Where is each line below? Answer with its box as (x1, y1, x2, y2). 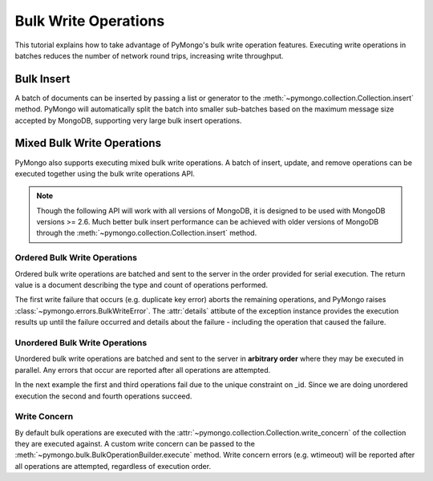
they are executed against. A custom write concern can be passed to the (14, 439, 256, 449)
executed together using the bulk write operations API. (14, 168, 196, 178)
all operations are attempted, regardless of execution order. (14, 461, 212, 471)
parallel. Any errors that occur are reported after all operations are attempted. (14, 365, 271, 374)
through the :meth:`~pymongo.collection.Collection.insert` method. (36, 228, 257, 238)
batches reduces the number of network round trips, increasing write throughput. (14, 51, 284, 60)
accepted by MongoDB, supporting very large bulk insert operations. (14, 115, 242, 125)
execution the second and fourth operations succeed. (14, 391, 192, 401)
